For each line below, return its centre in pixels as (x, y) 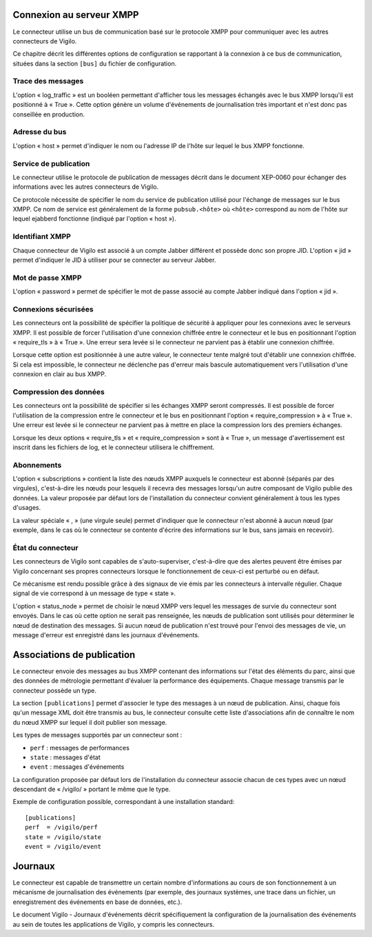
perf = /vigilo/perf (61, 827)
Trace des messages (48, 81)
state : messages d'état (65, 757)
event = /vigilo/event (63, 847)
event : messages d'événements (77, 767)
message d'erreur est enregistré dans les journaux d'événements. (106, 635)
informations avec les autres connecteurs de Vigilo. (85, 187)
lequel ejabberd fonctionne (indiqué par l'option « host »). (94, 219)
